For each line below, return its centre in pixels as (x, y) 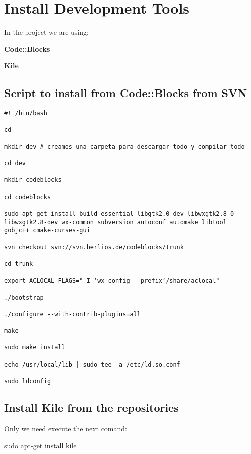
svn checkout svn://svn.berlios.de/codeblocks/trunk (94, 247)
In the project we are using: (46, 32)
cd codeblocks (28, 197)
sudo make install (35, 348)
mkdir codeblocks (33, 180)
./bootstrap (24, 297)
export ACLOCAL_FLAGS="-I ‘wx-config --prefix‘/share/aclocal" (112, 281)
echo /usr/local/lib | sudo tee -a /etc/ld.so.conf (92, 364)
